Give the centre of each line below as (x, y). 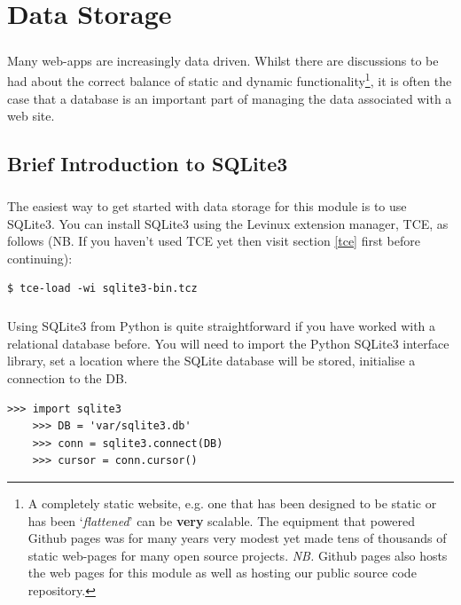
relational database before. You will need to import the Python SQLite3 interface (228, 343)
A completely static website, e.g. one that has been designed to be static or (232, 503)
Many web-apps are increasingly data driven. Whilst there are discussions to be (223, 60)
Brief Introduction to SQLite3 (148, 164)
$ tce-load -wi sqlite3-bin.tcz (102, 289)
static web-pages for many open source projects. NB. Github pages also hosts (238, 555)
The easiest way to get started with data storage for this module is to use (207, 205)
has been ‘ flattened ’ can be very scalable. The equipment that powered (221, 520)
